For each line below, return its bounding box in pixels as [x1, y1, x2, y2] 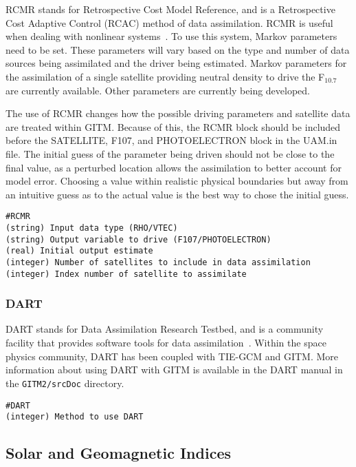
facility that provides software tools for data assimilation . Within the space [5, 335, 326, 350]
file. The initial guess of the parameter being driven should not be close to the [5, 146, 335, 160]
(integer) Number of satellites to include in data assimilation [5, 257, 311, 267]
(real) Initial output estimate [5, 246, 153, 256]
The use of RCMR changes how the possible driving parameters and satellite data [5, 106, 351, 121]
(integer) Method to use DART [5, 412, 144, 422]
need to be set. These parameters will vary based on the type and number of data [5, 42, 350, 56]
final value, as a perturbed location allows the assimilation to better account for [5, 160, 342, 174]
